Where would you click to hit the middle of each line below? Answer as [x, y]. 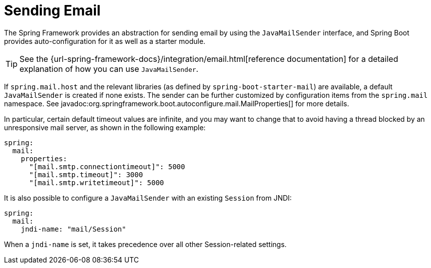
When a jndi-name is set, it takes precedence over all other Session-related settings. [145, 244]
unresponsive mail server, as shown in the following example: [105, 127]
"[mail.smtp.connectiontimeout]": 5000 [107, 166]
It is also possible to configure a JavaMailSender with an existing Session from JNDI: [148, 198]
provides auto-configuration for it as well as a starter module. [105, 41]
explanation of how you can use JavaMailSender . [109, 69]
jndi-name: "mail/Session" [73, 229]
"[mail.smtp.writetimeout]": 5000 [97, 182]
